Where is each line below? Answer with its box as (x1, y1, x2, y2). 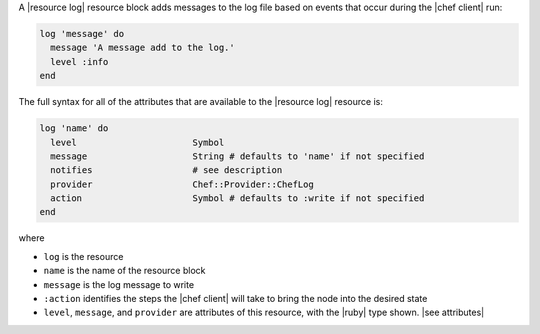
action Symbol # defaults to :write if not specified (50, 193, 425, 204)
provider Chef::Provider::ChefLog (50, 178, 314, 190)
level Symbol (50, 136, 225, 148)
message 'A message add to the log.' (50, 42, 235, 54)
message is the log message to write (43, 278, 195, 290)
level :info (50, 56, 109, 67)
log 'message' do (39, 28, 125, 39)
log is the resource (43, 250, 124, 262)
